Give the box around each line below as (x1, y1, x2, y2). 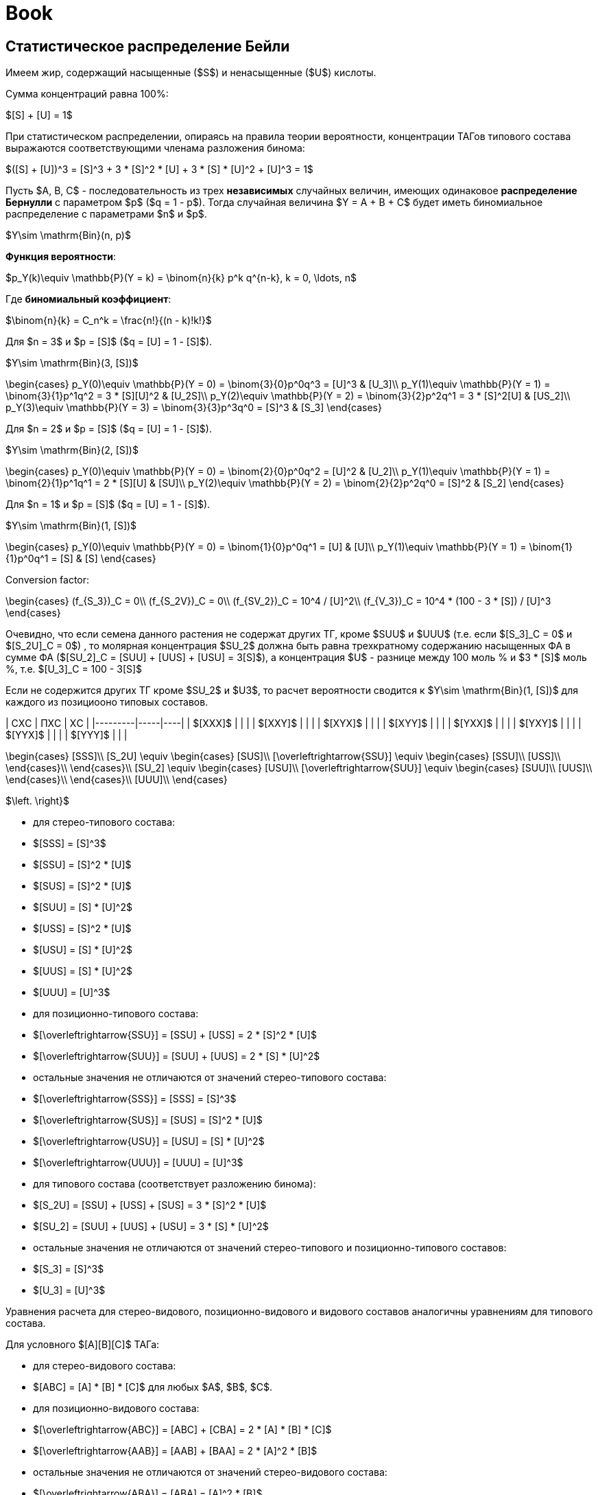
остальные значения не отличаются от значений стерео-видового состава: (33, 1466, 387, 1479)
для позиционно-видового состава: (33, 1402, 200, 1415)
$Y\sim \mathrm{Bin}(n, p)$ (5, 229, 131, 242)
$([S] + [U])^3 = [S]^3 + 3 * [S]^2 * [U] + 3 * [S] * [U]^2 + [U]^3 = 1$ (5, 163, 313, 176)
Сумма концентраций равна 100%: (5, 88, 169, 100)
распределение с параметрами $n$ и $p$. (5, 208, 207, 220)
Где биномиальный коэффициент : (5, 293, 171, 305)
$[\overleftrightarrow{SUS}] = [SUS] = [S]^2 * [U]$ (33, 1114, 263, 1126)
